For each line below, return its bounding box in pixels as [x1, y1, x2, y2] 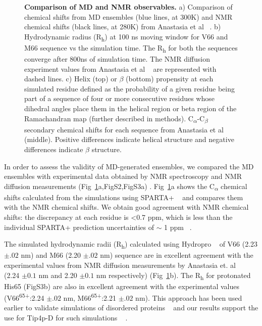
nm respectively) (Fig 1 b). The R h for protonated [96, 269, 251, 282]
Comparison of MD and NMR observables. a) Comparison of [24, 2, 233, 12]
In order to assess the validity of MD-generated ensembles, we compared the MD [4, 161, 254, 171]
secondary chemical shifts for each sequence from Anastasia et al [24, 124, 224, 134]
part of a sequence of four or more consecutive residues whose [24, 93, 215, 104]
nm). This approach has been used [135, 292, 242, 303]
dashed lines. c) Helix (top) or [24, 73, 117, 84]
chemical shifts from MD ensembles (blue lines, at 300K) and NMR [24, 11, 233, 22]
